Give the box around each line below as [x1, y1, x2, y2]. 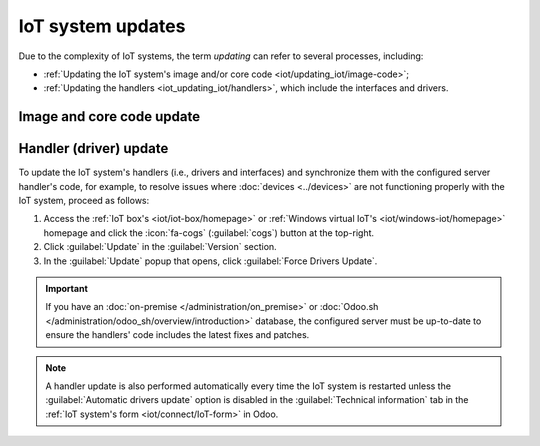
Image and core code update [18, 108, 200, 125]
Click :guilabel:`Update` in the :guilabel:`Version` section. [43, 241, 277, 253]
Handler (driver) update [18, 140, 169, 157]
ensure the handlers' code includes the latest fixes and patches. [45, 329, 310, 341]
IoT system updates [18, 15, 186, 37]
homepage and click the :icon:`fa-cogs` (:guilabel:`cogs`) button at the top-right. [43, 226, 375, 239]
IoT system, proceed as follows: [18, 195, 150, 207]
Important [45, 282, 89, 294]
